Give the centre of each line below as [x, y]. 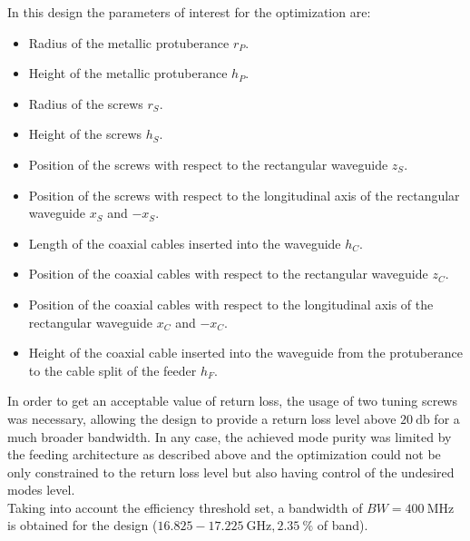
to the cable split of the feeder [113, 370]
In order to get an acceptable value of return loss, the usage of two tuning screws [232, 401]
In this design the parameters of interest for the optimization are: [189, 12]
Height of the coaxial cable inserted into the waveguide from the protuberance [245, 353]
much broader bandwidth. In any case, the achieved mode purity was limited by [230, 436]
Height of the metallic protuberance [128, 73]
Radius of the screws [86, 103]
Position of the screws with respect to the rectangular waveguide [208, 164]
